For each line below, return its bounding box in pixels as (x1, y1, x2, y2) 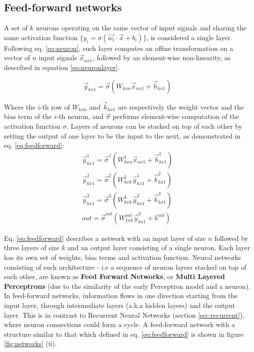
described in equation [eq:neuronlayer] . (4, 62, 120, 72)
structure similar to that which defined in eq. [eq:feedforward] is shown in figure (4, 329, 244, 339)
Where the (4, 101, 36, 112)
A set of (4, 23, 28, 33)
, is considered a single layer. (146, 32, 232, 42)
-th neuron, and (56, 111, 103, 121)
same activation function (4, 32, 78, 42)
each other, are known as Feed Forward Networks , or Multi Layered (4, 271, 225, 282)
